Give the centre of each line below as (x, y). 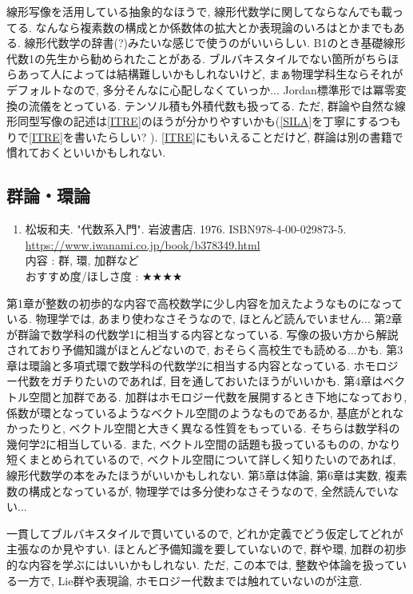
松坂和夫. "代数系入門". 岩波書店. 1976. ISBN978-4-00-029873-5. (186, 229)
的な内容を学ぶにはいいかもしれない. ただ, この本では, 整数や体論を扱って (201, 565)
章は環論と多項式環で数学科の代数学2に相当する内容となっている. (178, 365)
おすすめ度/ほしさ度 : (82, 275)
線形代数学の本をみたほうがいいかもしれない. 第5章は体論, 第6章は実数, (194, 475)
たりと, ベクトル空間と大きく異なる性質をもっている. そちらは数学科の (214, 428)
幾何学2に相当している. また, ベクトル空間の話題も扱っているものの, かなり (204, 443)
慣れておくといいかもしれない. (86, 152)
